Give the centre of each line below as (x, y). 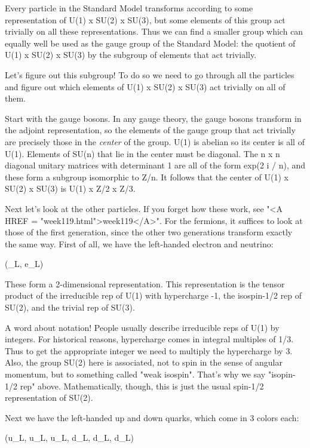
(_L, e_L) (24, 264)
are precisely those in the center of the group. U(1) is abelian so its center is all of (155, 141)
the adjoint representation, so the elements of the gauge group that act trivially (150, 130)
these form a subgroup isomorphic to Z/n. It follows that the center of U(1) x (147, 177)
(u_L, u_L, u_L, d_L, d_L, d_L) (69, 438)
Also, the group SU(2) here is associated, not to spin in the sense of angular (144, 362)
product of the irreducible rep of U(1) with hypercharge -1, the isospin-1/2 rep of (154, 295)
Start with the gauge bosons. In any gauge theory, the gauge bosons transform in (153, 118)
